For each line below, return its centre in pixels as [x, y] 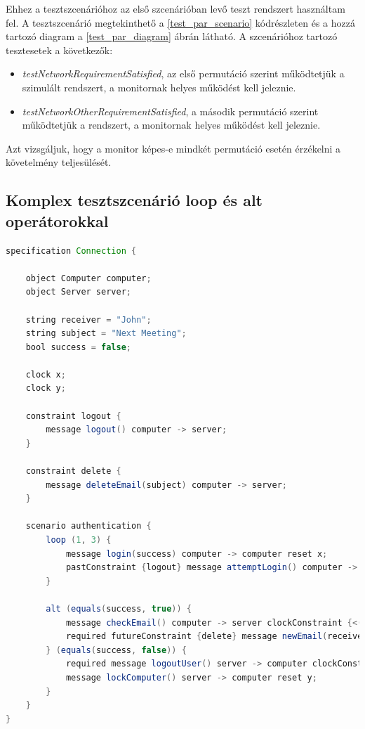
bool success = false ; [79, 347]
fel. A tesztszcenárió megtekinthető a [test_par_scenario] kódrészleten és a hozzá [180, 22]
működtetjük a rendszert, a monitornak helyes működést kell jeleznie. [171, 125]
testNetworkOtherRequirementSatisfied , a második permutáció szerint [170, 111]
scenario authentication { [88, 526]
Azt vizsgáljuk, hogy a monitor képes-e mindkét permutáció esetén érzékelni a [173, 148]
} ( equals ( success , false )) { [116, 650]
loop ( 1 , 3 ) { [79, 540]
